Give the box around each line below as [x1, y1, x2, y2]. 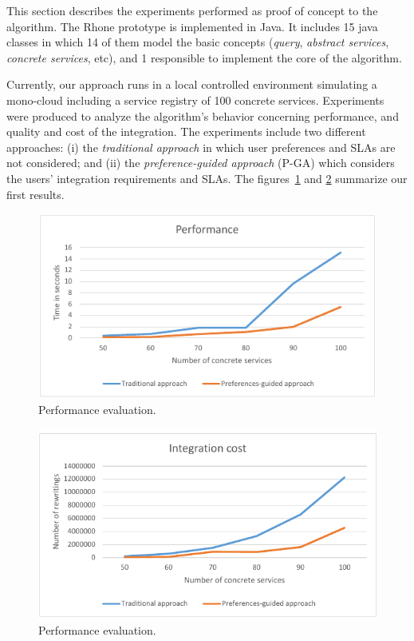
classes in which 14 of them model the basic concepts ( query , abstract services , [6, 34, 389, 50]
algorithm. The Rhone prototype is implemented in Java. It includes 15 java [6, 18, 378, 34]
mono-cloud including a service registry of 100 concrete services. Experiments [6, 91, 384, 108]
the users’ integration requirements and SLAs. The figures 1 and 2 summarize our [6, 169, 408, 186]
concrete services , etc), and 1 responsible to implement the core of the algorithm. [6, 49, 402, 66]
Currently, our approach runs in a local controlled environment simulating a [6, 76, 377, 93]
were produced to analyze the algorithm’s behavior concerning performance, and [6, 107, 399, 124]
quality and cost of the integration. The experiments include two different [6, 123, 366, 140]
